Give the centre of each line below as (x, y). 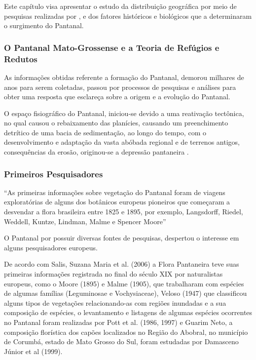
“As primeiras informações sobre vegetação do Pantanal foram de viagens (115, 192)
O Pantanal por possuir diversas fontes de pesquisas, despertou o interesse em (122, 238)
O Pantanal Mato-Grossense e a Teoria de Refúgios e (112, 47)
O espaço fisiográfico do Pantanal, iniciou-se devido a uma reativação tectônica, (124, 113)
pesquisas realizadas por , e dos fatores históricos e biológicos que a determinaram (128, 16)
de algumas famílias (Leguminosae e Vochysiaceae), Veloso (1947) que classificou (126, 293)
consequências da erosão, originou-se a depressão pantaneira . (96, 152)
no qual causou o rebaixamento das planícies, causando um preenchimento (116, 123)
